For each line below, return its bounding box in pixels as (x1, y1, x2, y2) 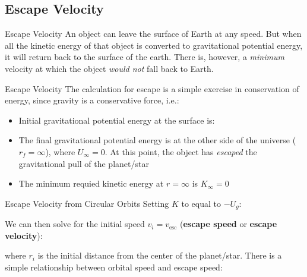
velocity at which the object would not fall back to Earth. (5, 62, 214, 74)
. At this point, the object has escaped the (105, 145, 257, 158)
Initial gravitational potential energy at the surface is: (18, 114, 215, 126)
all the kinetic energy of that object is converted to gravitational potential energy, (5, 39, 303, 51)
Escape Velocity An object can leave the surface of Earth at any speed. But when (5, 27, 302, 40)
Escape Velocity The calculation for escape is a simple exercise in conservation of (5, 82, 299, 95)
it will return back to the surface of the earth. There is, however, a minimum (5, 51, 284, 63)
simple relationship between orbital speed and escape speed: (5, 260, 223, 273)
